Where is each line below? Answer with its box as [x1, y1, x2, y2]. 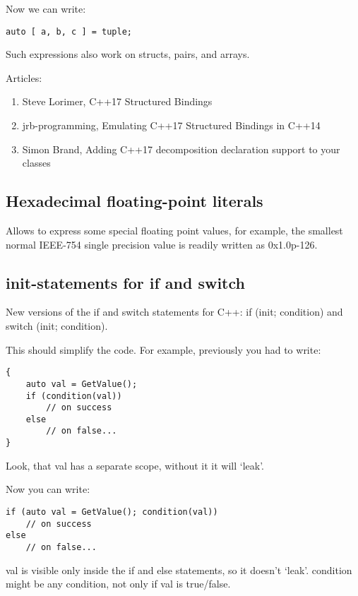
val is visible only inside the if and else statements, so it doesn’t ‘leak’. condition [6, 562, 352, 577]
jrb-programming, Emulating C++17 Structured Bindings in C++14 [22, 118, 321, 133]
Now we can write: [6, 1, 86, 16]
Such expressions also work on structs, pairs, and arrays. [6, 47, 250, 61]
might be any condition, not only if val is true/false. [6, 576, 231, 591]
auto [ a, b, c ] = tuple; [6, 26, 132, 37]
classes [22, 155, 51, 170]
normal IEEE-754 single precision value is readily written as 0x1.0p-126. [6, 237, 318, 251]
